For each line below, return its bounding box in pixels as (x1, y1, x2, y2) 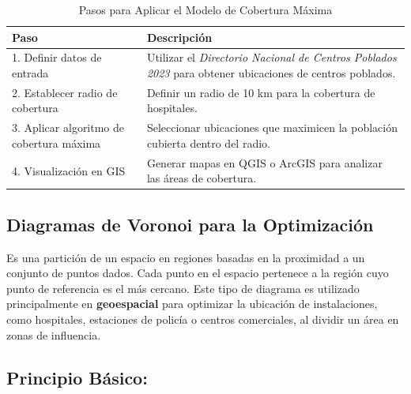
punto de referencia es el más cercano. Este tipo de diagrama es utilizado (6, 280, 360, 296)
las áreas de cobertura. (146, 170, 257, 186)
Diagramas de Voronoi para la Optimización (6, 212, 374, 236)
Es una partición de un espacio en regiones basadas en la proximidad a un (6, 249, 365, 265)
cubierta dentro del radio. (146, 134, 270, 151)
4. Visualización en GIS (12, 162, 126, 178)
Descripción (146, 28, 213, 45)
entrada (12, 65, 49, 81)
